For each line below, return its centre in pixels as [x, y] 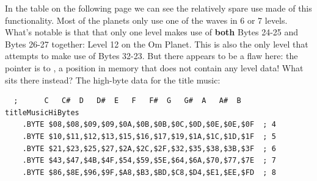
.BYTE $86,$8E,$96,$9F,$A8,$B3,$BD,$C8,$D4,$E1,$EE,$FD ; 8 [149, 172]
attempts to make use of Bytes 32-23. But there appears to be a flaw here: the [151, 56]
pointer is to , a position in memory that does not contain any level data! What [154, 67]
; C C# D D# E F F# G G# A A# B [127, 101]
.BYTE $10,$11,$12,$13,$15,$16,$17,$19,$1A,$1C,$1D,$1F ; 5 [149, 136]
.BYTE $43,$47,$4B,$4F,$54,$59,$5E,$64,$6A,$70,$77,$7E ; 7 [149, 161]
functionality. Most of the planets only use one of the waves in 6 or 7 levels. [146, 20]
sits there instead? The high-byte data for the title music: [113, 80]
